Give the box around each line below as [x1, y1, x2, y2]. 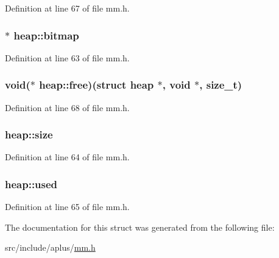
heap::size [5, 127, 53, 142]
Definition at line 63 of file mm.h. [5, 51, 130, 64]
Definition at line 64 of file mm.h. [5, 151, 130, 163]
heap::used [5, 176, 58, 191]
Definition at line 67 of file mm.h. [5, 2, 130, 14]
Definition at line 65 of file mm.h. [5, 200, 130, 213]
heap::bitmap [13, 27, 79, 42]
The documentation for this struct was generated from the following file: [5, 220, 275, 233]
